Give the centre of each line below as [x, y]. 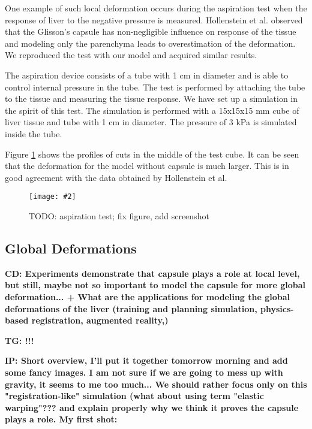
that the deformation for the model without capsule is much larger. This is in [147, 166]
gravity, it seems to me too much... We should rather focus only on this [156, 384]
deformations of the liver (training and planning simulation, [131, 308]
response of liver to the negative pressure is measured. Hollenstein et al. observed [154, 19]
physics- [277, 308]
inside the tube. [34, 133]
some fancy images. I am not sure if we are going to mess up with [144, 372]
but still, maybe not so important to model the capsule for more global [155, 285]
